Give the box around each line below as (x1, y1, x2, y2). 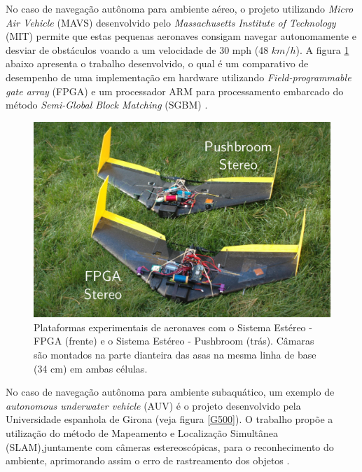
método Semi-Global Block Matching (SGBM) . (6, 97, 208, 112)
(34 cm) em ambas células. (34, 361, 148, 375)
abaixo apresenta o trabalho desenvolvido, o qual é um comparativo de (6, 56, 309, 71)
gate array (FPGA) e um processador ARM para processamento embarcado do (6, 83, 344, 98)
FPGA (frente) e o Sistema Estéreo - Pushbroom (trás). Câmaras (34, 333, 314, 348)
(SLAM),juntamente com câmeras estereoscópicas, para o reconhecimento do (6, 439, 334, 454)
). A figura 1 (295, 42, 349, 57)
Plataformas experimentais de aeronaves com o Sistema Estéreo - (34, 319, 312, 334)
